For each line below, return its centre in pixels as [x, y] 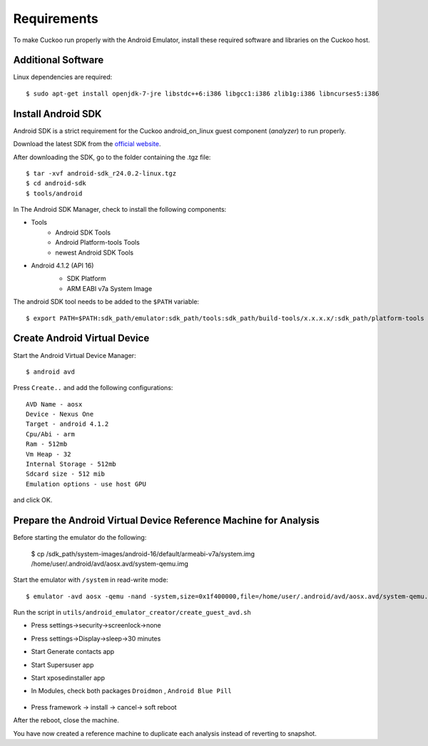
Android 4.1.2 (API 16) [62, 266]
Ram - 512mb [47, 444]
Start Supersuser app [62, 665]
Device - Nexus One [60, 414]
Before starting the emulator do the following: [80, 538]
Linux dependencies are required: [63, 77]
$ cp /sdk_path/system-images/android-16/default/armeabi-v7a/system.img [143, 553]
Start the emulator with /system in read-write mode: [91, 580]
